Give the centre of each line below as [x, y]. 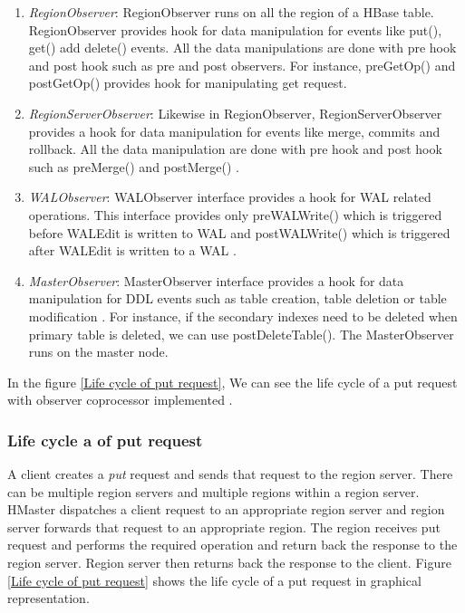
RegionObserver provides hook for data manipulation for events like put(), [235, 29]
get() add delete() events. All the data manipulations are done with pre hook [242, 48]
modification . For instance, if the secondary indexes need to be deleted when [243, 316]
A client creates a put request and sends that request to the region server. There [230, 474]
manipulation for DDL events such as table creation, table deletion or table [237, 298]
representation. [48, 598]
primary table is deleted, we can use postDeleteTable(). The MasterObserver [241, 334]
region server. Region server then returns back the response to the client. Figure [229, 563]
